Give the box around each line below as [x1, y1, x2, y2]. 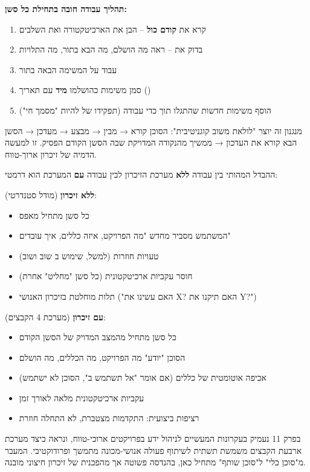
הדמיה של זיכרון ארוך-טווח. [5, 147, 97, 160]
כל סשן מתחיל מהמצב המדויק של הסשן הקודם [19, 331, 176, 343]
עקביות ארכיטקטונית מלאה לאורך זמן [19, 391, 144, 404]
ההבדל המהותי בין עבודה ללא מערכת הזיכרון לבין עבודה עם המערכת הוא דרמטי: [5, 168, 278, 181]
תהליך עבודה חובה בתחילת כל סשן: [5, 2, 127, 15]
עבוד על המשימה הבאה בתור [19, 63, 117, 76]
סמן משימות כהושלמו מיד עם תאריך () [19, 83, 151, 96]
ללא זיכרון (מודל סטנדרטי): [5, 188, 97, 201]
